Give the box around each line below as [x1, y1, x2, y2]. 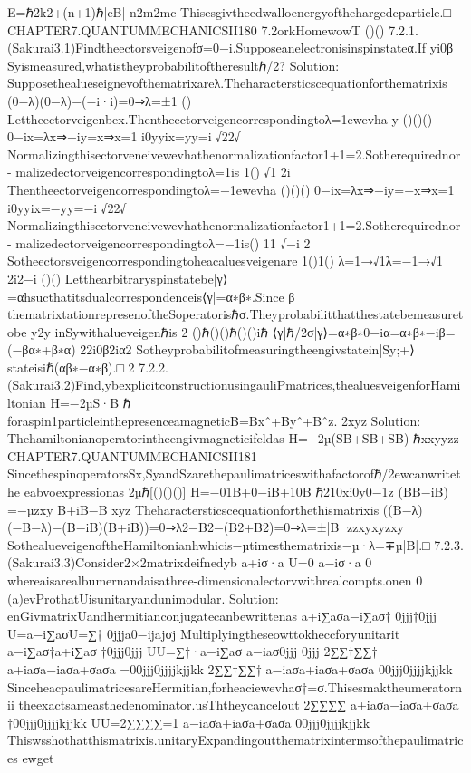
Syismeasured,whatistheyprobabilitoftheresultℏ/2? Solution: [7, 55, 340, 74]
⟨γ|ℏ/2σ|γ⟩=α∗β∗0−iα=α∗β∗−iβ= [272, 322, 456, 341]
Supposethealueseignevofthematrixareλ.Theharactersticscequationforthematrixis [7, 73, 447, 92]
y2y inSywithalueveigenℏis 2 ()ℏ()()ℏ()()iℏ [31, 322, 269, 341]
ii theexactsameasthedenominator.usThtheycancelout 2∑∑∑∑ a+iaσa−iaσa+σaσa [7, 695, 459, 714]
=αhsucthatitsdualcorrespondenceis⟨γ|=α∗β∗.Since [7, 286, 284, 305]
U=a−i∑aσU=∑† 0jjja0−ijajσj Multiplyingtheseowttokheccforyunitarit [7, 623, 400, 643]
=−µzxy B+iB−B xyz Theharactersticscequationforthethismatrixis [7, 499, 380, 518]
